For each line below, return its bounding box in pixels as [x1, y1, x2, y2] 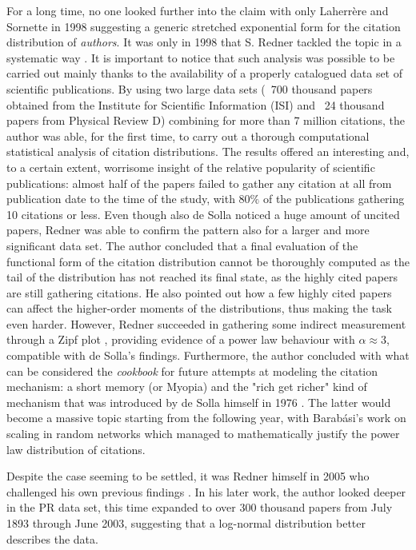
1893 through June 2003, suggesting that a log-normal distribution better [6, 515, 366, 531]
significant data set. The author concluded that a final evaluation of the [6, 237, 358, 253]
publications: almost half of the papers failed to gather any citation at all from [6, 174, 392, 191]
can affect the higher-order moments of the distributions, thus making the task [6, 300, 392, 317]
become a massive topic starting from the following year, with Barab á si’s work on [6, 409, 406, 426]
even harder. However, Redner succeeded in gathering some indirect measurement [6, 315, 406, 332]
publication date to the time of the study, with [6, 190, 235, 207]
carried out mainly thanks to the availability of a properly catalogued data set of [6, 65, 403, 82]
